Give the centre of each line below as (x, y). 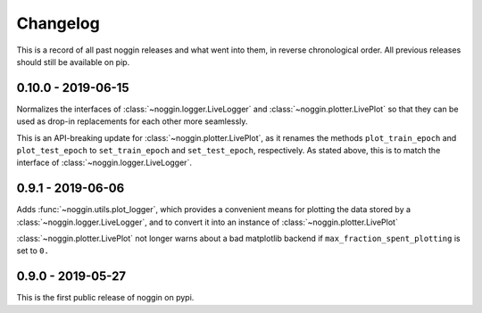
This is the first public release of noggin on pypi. (105, 298)
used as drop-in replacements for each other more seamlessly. (132, 121)
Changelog (58, 23)
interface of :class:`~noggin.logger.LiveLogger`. (104, 163)
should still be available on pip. (73, 62)
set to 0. (33, 251)
